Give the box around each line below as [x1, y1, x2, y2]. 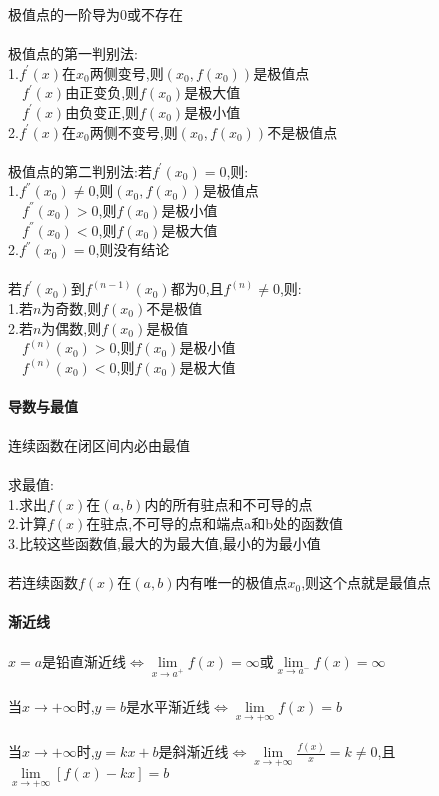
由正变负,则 [65, 82, 140, 103]
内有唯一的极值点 [175, 572, 288, 593]
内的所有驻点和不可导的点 [144, 493, 313, 514]
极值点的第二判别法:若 [8, 160, 152, 181]
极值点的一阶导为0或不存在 [8, 4, 183, 24]
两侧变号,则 [89, 62, 164, 83]
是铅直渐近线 [42, 650, 127, 671]
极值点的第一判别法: [8, 43, 138, 64]
